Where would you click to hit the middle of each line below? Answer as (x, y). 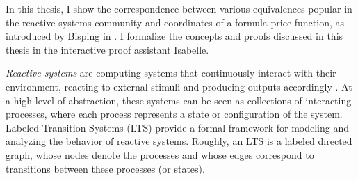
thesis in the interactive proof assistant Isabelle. (107, 49)
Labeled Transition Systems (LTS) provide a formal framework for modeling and (178, 127)
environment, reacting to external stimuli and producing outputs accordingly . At (179, 86)
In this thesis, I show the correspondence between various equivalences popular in (179, 8)
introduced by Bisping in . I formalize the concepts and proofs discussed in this (174, 36)
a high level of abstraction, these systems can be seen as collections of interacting (179, 100)
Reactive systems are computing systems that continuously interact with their (171, 73)
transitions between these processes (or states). (105, 168)
